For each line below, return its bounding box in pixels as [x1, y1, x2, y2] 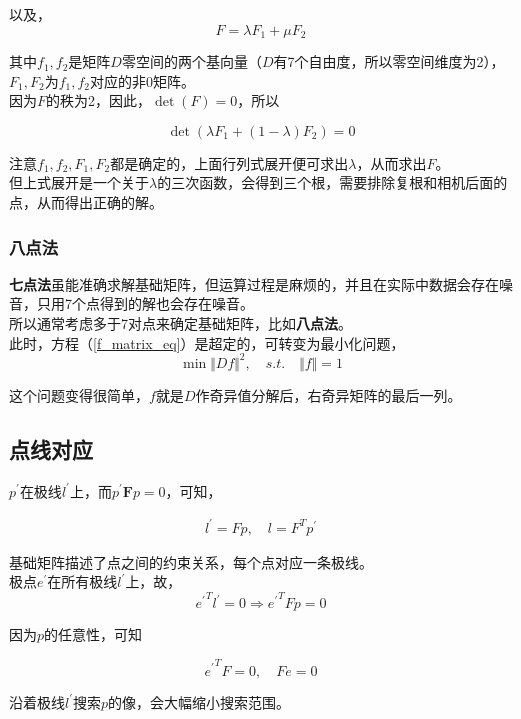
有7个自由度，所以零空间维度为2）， [273, 51, 505, 72]
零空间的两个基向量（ [121, 51, 262, 72]
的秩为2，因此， [46, 90, 152, 111]
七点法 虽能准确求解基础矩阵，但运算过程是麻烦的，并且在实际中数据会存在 [9, 273, 499, 294]
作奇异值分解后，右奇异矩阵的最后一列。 [195, 384, 462, 405]
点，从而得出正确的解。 [9, 192, 163, 213]
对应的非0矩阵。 [90, 70, 195, 91]
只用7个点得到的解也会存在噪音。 [36, 293, 254, 314]
